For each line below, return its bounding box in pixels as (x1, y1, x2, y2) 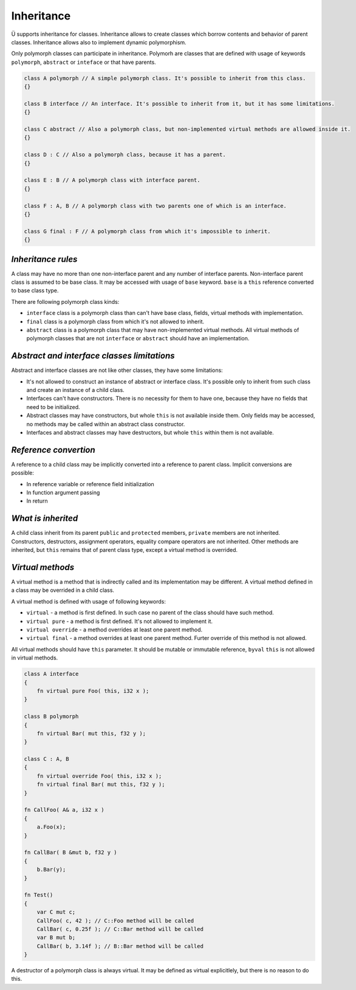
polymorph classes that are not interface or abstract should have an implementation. (26, 335, 250, 342)
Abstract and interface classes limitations (11, 351, 176, 361)
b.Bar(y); (36, 866, 66, 873)
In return (26, 497, 48, 504)
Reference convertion (11, 444, 95, 455)
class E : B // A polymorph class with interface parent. (24, 177, 200, 184)
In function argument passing (26, 489, 100, 497)
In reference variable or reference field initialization (26, 480, 154, 487)
